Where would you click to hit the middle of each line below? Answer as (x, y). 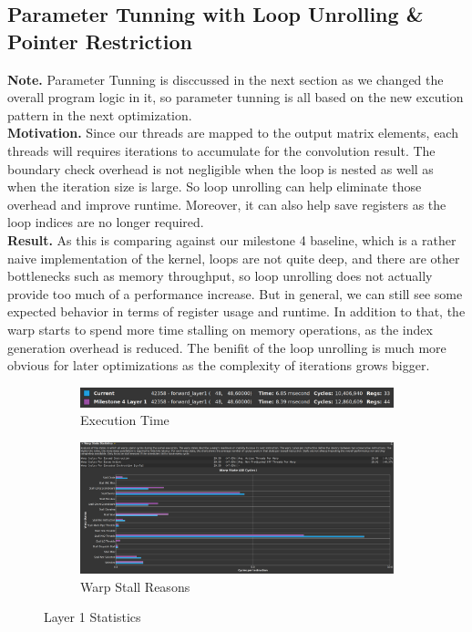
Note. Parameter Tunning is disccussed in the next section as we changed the (226, 79)
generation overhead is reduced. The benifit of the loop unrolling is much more (227, 347)
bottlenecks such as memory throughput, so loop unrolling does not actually (220, 276)
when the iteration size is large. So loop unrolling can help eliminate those (215, 186)
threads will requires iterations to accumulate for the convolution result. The (221, 150)
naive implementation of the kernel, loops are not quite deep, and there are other (234, 258)
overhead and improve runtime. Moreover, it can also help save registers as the (227, 204)
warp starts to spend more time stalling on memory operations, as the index (220, 329)
